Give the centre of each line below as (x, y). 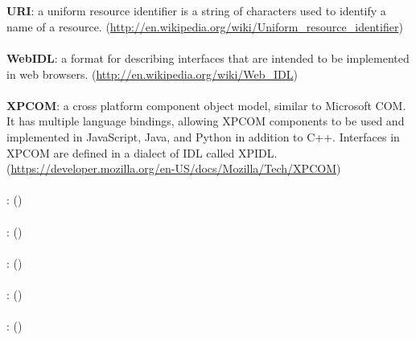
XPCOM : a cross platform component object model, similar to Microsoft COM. (206, 105)
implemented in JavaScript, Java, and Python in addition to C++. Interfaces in (203, 136)
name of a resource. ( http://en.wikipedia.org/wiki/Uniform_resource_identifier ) (205, 26)
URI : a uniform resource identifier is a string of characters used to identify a (196, 11)
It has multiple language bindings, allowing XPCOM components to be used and (206, 121)
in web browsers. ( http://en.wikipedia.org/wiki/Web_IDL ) (152, 74)
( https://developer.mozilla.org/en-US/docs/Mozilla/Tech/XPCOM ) (174, 168)
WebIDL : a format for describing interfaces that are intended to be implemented (208, 57)
